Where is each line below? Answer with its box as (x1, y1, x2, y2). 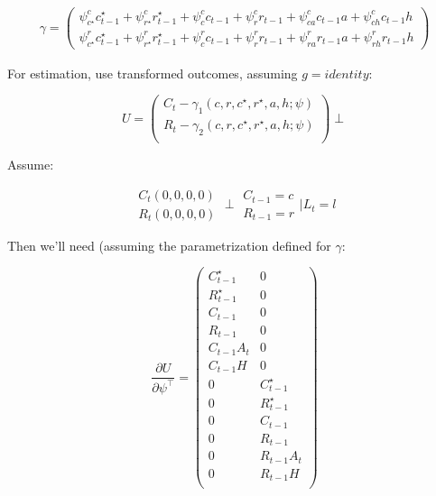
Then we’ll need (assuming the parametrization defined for (7, 235, 331, 254)
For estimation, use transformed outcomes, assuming (7, 63, 298, 82)
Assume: (7, 155, 54, 174)
